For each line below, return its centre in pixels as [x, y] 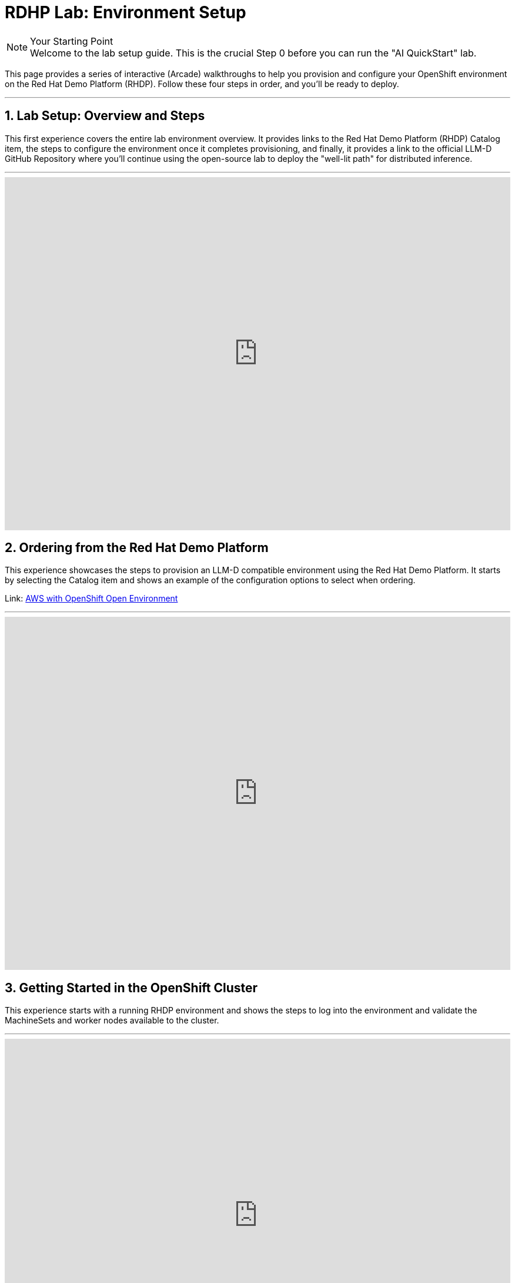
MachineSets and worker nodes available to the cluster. [112, 1021]
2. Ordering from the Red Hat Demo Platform [137, 548]
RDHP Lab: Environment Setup [126, 12]
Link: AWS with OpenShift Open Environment [91, 599]
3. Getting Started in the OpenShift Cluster [131, 988]
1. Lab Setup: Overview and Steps [105, 116]
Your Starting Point [72, 41]
